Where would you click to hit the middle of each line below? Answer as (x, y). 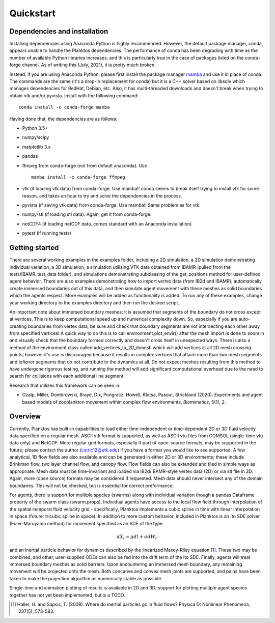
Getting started (34, 248)
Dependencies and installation (59, 31)
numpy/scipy (36, 137)
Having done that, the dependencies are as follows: (63, 119)
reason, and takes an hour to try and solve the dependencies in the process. (102, 195)
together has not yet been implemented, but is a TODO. (67, 595)
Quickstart (33, 13)
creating (18, 326)
